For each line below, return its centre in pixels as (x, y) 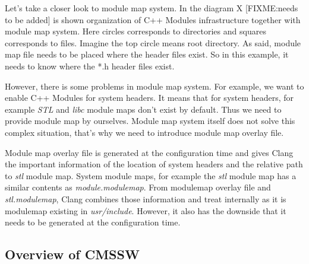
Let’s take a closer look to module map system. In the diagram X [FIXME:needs (152, 8)
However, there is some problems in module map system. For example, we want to (154, 86)
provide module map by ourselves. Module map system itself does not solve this (150, 121)
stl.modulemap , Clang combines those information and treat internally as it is (146, 198)
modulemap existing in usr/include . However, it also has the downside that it (146, 210)
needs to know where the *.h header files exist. (90, 66)
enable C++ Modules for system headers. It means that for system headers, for (149, 98)
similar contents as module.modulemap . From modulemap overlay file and (138, 187)
